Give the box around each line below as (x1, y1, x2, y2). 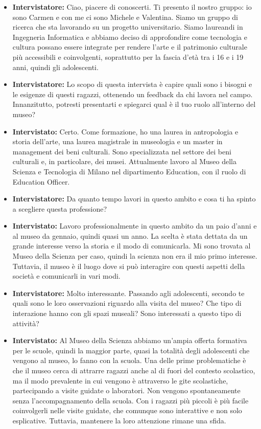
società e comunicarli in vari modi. (12, 270, 121, 281)
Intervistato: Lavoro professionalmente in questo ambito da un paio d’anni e (12, 220, 257, 231)
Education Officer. (12, 176, 70, 187)
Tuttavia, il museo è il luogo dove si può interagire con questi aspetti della (12, 260, 245, 271)
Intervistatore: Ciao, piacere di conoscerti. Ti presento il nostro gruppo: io (12, 2, 252, 12)
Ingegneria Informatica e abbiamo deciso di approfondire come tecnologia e (12, 31, 247, 42)
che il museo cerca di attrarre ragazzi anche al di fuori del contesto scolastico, (12, 365, 255, 375)
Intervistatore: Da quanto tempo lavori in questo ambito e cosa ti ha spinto (12, 193, 256, 204)
